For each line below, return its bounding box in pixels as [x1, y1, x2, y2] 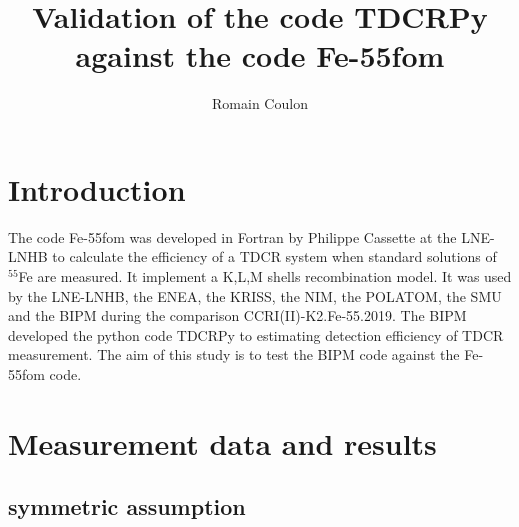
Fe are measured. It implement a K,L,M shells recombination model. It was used [18, 266, 512, 287]
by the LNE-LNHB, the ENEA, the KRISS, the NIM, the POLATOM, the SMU [8, 285, 502, 306]
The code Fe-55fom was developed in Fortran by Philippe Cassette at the [8, 226, 457, 247]
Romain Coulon [212, 93, 308, 114]
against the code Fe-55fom [75, 35, 445, 76]
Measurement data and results [8, 422, 437, 463]
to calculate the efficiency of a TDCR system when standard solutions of [52, 246, 497, 267]
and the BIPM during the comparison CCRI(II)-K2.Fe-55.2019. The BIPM [8, 305, 467, 326]
